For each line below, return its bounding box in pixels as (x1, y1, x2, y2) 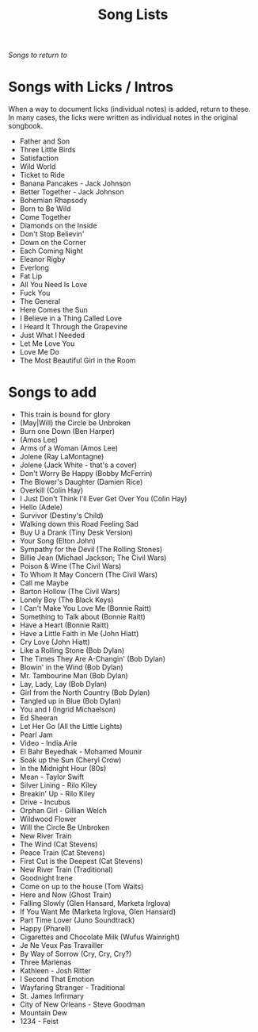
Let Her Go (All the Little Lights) (19, 722, 123, 731)
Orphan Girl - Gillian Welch (19, 806, 107, 815)
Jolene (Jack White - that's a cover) (19, 460, 137, 470)
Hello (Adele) (19, 502, 63, 512)
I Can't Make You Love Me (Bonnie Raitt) (19, 604, 152, 613)
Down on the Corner (19, 238, 87, 247)
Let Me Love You (19, 339, 75, 348)
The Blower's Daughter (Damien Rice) (19, 478, 143, 487)
